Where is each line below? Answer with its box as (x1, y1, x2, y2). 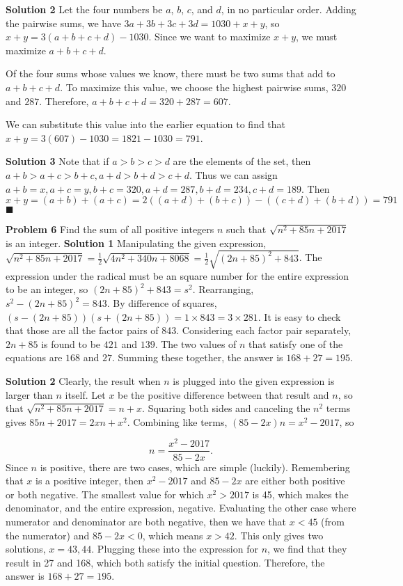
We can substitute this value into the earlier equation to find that (6, 117, 286, 132)
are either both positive (245, 473, 345, 488)
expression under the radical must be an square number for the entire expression (6, 268, 349, 283)
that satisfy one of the (248, 336, 343, 351)
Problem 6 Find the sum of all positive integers (6, 222, 214, 237)
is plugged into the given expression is (173, 374, 335, 388)
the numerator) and (6, 528, 90, 542)
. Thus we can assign (189, 167, 278, 182)
